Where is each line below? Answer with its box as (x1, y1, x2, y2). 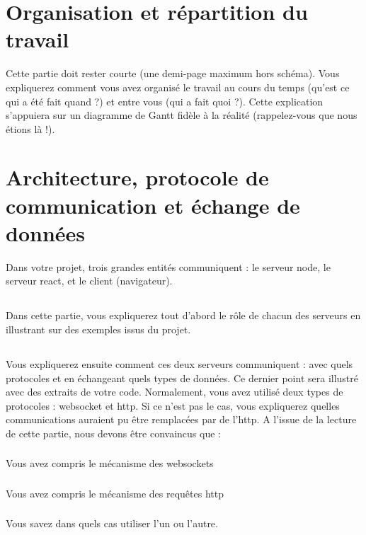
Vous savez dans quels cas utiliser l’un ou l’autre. (6, 516, 218, 531)
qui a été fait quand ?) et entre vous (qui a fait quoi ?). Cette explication (6, 93, 324, 108)
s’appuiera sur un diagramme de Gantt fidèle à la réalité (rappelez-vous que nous (6, 108, 358, 122)
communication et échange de (6, 190, 300, 219)
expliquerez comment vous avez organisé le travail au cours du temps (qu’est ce (6, 79, 350, 94)
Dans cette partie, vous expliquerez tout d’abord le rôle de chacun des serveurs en (6, 308, 361, 323)
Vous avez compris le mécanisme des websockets (6, 456, 214, 471)
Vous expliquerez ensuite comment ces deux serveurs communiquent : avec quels (6, 356, 353, 371)
